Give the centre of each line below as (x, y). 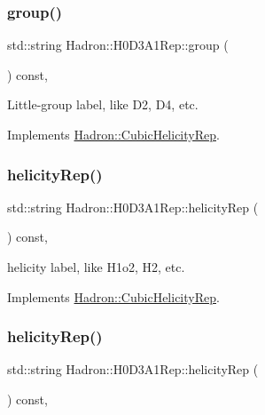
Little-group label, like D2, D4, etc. (103, 104)
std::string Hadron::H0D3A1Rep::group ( (118, 45)
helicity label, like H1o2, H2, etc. (96, 267)
